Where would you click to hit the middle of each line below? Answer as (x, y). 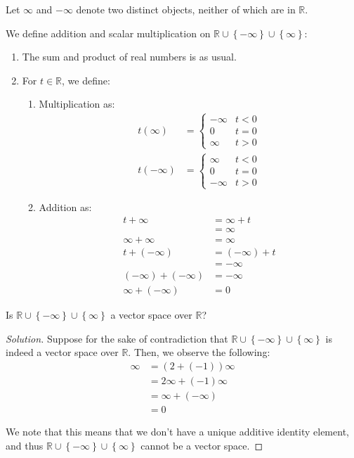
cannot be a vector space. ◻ (202, 445)
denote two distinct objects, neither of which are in (186, 9)
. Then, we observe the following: (199, 352)
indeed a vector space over (62, 352)
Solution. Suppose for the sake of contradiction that (117, 338)
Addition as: (65, 207)
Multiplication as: (77, 104)
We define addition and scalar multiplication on (108, 33)
